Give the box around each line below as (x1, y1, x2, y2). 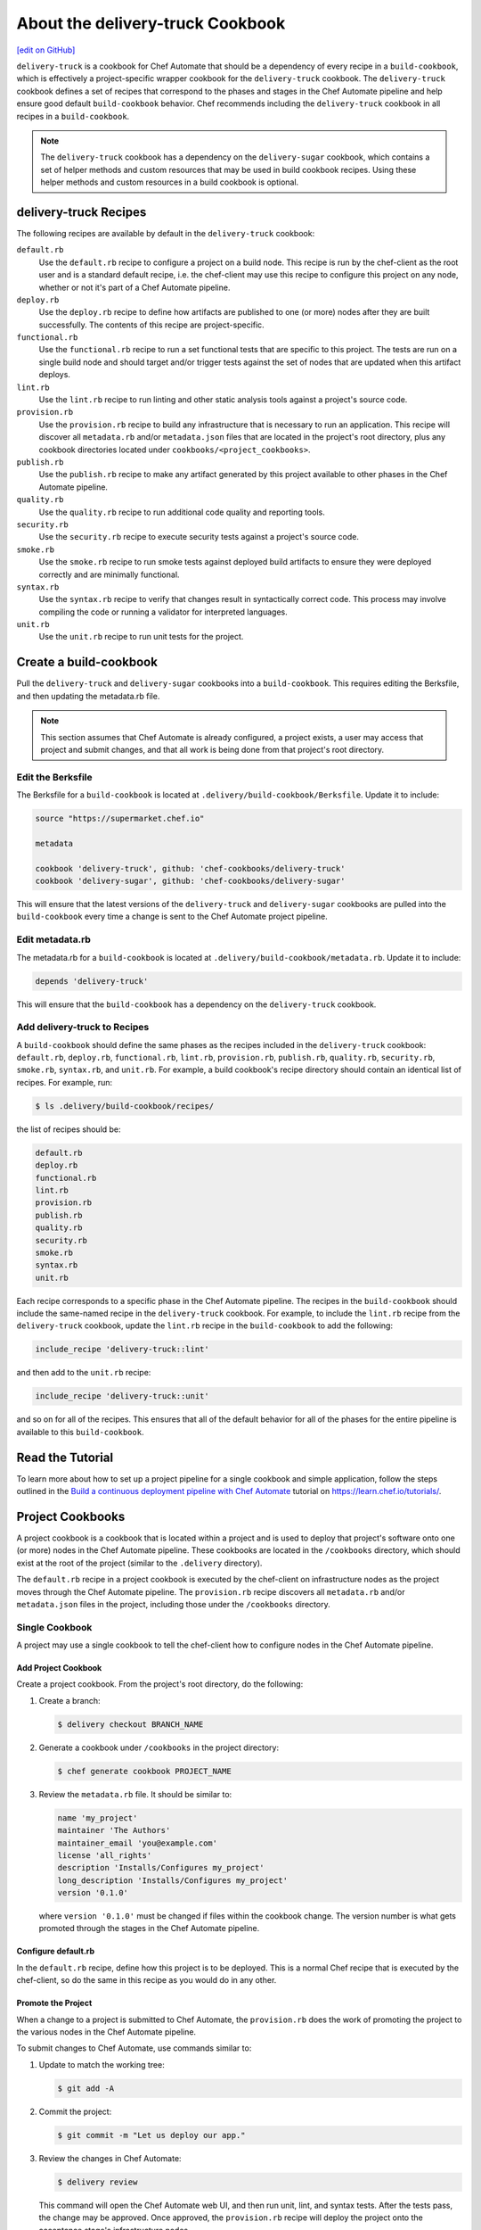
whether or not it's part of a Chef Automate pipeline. (38, 282, 231, 293)
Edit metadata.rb (16, 933, 91, 946)
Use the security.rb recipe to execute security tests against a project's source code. (38, 532, 360, 542)
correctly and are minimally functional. (38, 569, 180, 580)
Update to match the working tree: (38, 2059, 165, 2069)
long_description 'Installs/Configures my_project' (57, 1875, 289, 1886)
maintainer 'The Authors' (57, 1825, 171, 1836)
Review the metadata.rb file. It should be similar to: (38, 1788, 232, 1799)
